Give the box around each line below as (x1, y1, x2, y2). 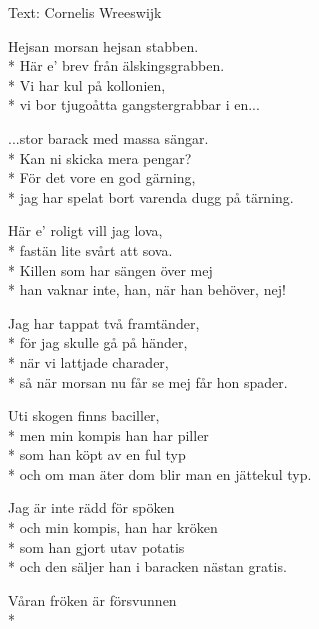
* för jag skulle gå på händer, (8, 332, 188, 353)
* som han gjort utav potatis (8, 536, 185, 557)
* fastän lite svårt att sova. (8, 239, 173, 260)
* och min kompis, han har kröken (8, 517, 218, 538)
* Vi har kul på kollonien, (8, 74, 166, 95)
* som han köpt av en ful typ (8, 444, 186, 465)
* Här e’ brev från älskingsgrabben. (8, 55, 225, 76)
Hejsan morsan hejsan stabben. (8, 35, 199, 56)
